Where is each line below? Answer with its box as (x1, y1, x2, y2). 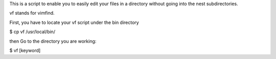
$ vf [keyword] (9, 47, 41, 53)
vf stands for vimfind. (9, 10, 55, 16)
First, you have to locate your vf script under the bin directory (9, 19, 139, 25)
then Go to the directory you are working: (9, 38, 97, 44)
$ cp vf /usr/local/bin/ (9, 28, 56, 35)
